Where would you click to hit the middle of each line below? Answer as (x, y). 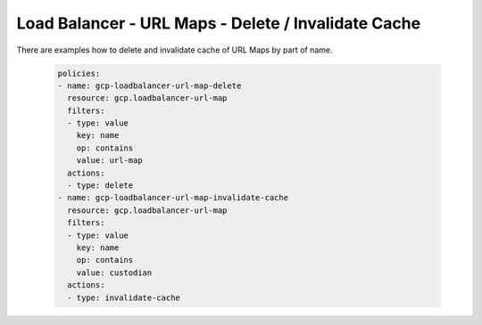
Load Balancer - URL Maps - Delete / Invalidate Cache (219, 23)
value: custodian (114, 272)
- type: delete (100, 186)
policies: (79, 73)
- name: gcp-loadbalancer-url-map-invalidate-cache (173, 198)
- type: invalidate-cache (124, 297)
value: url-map (109, 161)
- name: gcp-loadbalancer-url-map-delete (150, 85)
